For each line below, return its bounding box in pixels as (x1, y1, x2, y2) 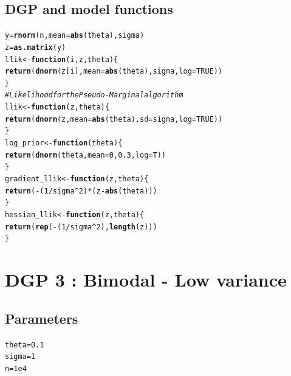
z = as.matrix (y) (5, 43, 66, 52)
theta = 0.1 (5, 340, 44, 349)
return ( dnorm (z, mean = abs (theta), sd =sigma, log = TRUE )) (5, 114, 223, 124)
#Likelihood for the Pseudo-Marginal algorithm (5, 91, 183, 100)
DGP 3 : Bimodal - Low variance (5, 267, 287, 292)
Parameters (5, 308, 78, 327)
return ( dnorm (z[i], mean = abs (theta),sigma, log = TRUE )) (5, 67, 223, 76)
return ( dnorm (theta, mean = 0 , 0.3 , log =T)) (5, 150, 166, 159)
